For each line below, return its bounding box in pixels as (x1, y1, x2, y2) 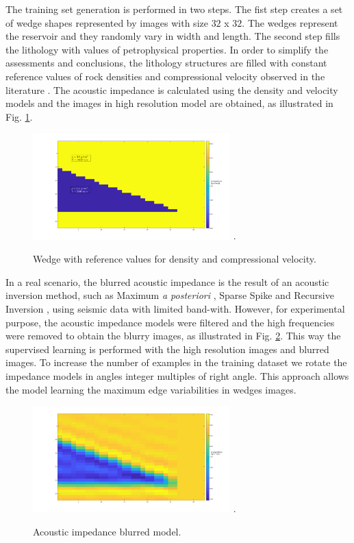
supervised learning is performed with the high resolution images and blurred (5, 341, 329, 356)
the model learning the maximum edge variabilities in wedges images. (5, 382, 296, 396)
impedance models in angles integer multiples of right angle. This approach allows (5, 368, 349, 383)
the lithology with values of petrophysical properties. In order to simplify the (5, 42, 329, 56)
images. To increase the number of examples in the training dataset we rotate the (5, 355, 347, 370)
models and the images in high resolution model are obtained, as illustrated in (5, 96, 333, 110)
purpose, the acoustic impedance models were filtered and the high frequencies (5, 315, 335, 329)
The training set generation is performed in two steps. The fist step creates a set (5, 2, 343, 16)
